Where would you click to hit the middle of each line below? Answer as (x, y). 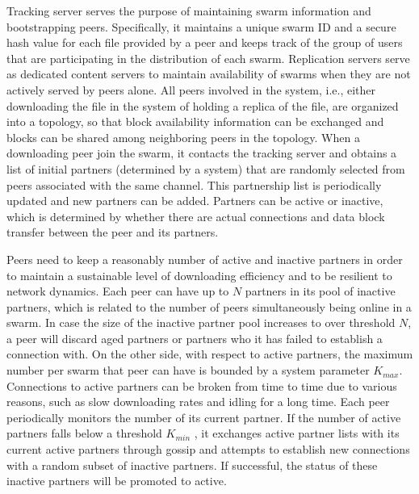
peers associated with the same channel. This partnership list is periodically (194, 184)
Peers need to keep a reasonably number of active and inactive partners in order (205, 259)
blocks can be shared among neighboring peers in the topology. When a (183, 137)
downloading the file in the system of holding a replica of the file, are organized (203, 105)
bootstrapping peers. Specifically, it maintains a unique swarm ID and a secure (201, 26)
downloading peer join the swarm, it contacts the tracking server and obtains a (202, 153)
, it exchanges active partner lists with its (297, 433)
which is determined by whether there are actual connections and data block (196, 216)
